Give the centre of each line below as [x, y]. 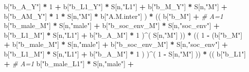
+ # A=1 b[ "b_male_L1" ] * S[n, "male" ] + [69, 63]
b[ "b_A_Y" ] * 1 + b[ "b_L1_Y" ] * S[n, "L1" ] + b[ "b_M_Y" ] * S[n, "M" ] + [116, 6]
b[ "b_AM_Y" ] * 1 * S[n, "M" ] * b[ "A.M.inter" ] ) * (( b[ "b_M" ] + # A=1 [114, 16]
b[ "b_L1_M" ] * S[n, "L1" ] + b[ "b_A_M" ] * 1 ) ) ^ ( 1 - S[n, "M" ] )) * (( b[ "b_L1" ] [125, 53]
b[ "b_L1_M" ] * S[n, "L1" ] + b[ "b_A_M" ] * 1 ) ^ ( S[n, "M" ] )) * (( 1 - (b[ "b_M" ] [123, 35]
